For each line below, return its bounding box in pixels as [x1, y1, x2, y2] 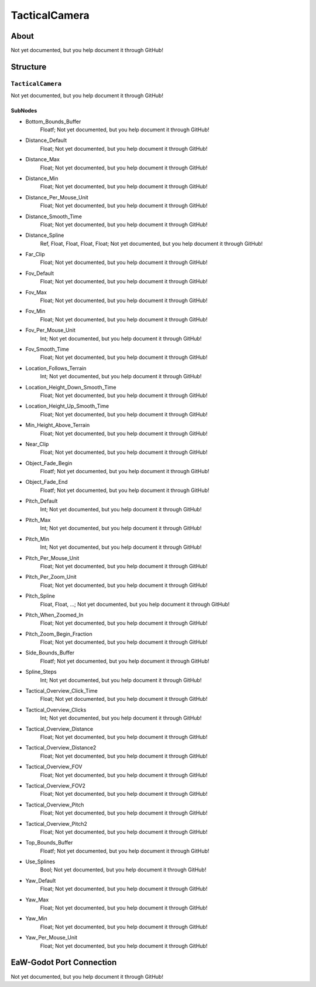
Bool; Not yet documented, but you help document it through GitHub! [40, 866, 207, 873]
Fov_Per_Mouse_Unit [25, 327, 75, 334]
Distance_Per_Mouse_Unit [25, 194, 89, 201]
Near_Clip [25, 440, 49, 447]
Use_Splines [25, 858, 56, 865]
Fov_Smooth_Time [25, 345, 70, 352]
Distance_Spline [25, 232, 64, 239]
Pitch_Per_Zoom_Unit [25, 574, 77, 581]
